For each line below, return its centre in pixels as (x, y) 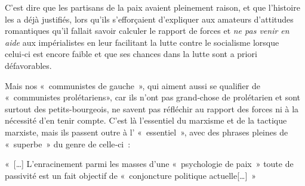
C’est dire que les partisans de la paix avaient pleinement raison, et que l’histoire (152, 7)
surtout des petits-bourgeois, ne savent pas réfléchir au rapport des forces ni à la (152, 108)
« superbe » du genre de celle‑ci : (68, 144)
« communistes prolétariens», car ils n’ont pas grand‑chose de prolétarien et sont (153, 97)
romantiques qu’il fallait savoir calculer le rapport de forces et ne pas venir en (147, 31)
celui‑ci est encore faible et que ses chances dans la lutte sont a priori (131, 54)
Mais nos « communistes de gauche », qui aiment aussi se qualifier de (133, 85)
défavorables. (28, 65)
